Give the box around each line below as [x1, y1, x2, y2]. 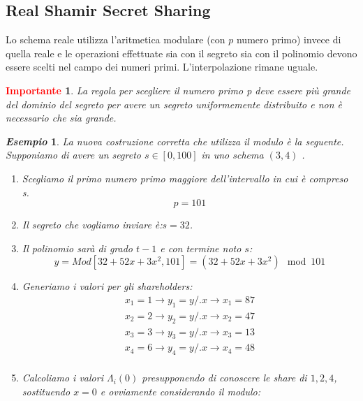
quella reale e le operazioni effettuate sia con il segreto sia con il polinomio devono [6, 45, 357, 60]
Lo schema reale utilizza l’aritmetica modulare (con [6, 32, 225, 47]
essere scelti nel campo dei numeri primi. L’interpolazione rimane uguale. [6, 59, 318, 74]
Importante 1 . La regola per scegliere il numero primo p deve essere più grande [6, 82, 351, 97]
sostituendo [22, 384, 71, 398]
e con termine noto [160, 240, 242, 255]
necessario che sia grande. [6, 110, 117, 125]
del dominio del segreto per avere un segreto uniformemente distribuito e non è [6, 96, 343, 111]
